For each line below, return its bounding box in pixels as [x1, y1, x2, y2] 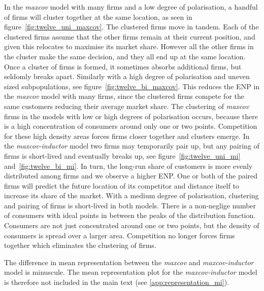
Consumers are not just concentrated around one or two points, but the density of [4, 220, 259, 231]
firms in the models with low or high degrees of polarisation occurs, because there [4, 111, 258, 121]
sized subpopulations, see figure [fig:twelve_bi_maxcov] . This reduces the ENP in [4, 81, 260, 91]
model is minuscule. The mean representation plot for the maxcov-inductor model [4, 267, 257, 277]
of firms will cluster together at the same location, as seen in [4, 11, 192, 22]
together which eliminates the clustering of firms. [4, 240, 156, 250]
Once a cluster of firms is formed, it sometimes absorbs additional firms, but [4, 61, 242, 71]
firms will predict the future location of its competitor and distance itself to [4, 180, 239, 191]
